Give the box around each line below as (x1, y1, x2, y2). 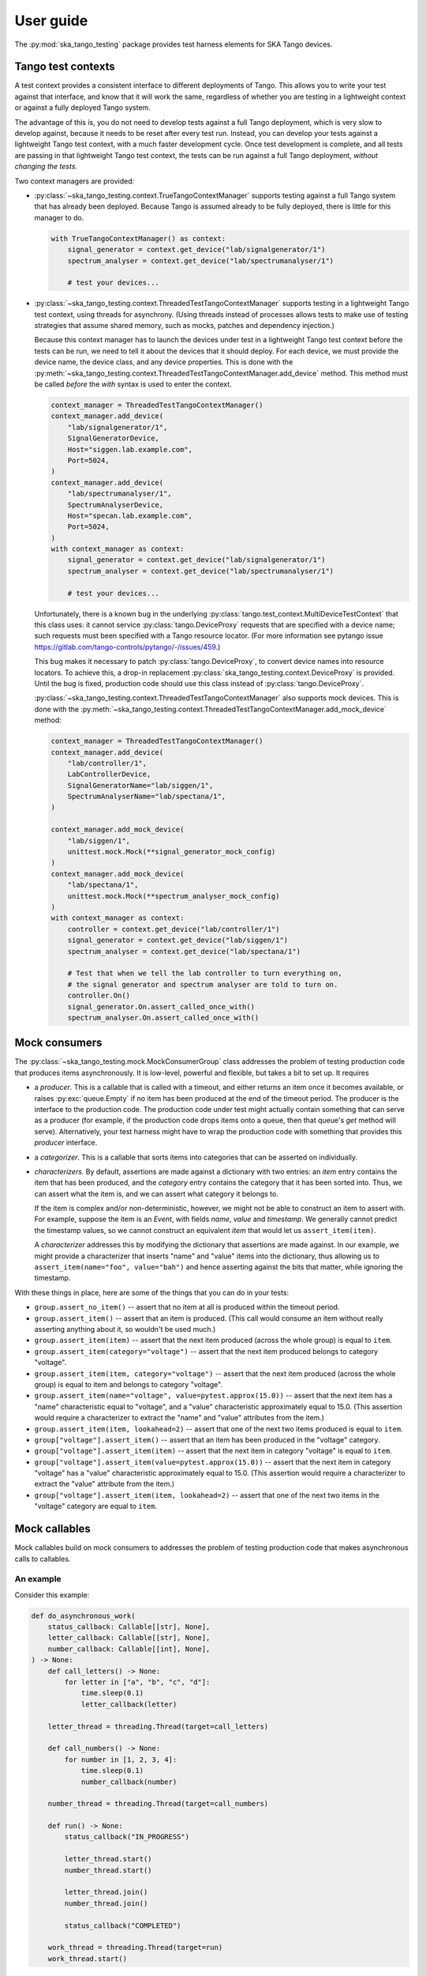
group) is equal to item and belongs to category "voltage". (34, 1379, 223, 1389)
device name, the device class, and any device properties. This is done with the (34, 357, 293, 367)
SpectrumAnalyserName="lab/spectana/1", (67, 792, 226, 801)
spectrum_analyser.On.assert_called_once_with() (67, 1013, 260, 1022)
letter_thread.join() (64, 1887, 148, 1897)
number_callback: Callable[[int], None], (47, 1644, 211, 1654)
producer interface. (34, 1138, 98, 1148)
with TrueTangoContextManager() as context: (50, 234, 226, 243)
